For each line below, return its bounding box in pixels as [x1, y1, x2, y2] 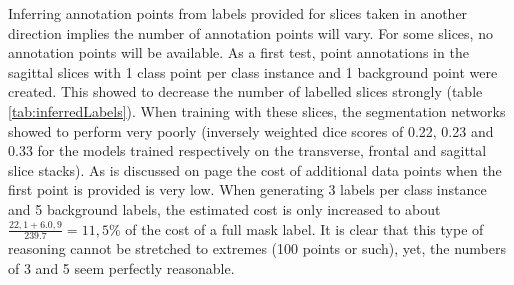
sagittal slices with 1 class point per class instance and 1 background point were [8, 61, 498, 82]
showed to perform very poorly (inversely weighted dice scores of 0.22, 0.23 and [8, 120, 494, 141]
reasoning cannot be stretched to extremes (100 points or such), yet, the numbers [8, 238, 507, 259]
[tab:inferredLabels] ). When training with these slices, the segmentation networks [8, 100, 506, 121]
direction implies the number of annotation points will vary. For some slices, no [8, 22, 493, 43]
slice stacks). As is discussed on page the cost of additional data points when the [8, 159, 502, 180]
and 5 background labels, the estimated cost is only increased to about [8, 198, 441, 219]
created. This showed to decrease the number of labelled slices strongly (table [8, 81, 483, 102]
